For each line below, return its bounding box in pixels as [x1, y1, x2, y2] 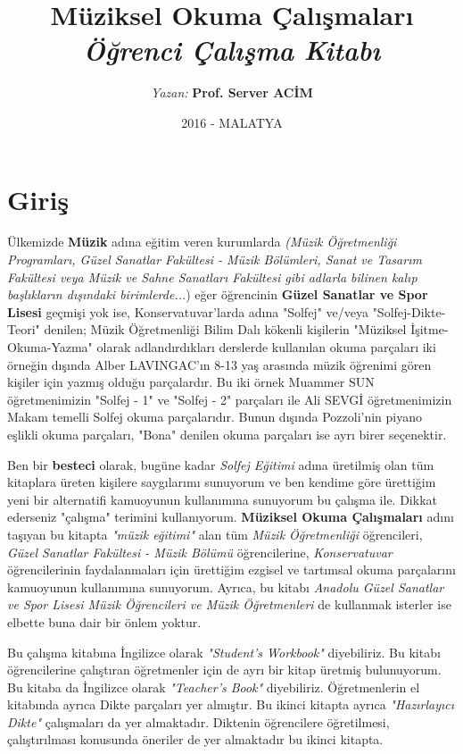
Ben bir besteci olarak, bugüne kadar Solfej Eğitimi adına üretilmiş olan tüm [7, 455, 434, 473]
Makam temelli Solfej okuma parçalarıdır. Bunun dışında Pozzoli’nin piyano [7, 407, 422, 426]
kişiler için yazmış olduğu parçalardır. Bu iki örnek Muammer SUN [7, 373, 375, 391]
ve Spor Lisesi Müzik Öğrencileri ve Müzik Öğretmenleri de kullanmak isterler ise [7, 595, 451, 614]
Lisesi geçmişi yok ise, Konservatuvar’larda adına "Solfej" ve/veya [7, 302, 368, 321]
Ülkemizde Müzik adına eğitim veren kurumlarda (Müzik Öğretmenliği [7, 232, 397, 251]
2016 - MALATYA [181, 113, 283, 131]
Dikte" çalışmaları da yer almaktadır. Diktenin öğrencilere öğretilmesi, [7, 712, 390, 731]
